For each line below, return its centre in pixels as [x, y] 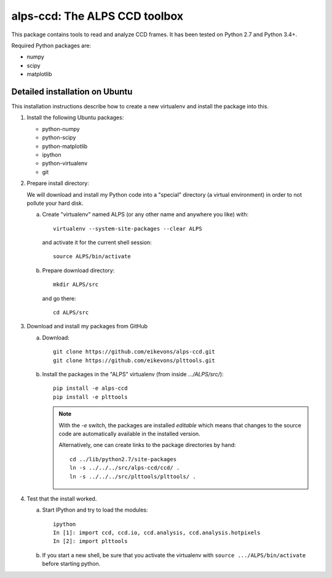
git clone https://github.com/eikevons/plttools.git [134, 360]
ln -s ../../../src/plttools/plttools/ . [133, 476]
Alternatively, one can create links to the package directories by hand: [147, 445]
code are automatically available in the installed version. [129, 434]
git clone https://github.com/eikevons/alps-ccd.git [134, 352]
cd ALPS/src [71, 313]
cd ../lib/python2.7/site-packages [123, 459]
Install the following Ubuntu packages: [75, 117]
